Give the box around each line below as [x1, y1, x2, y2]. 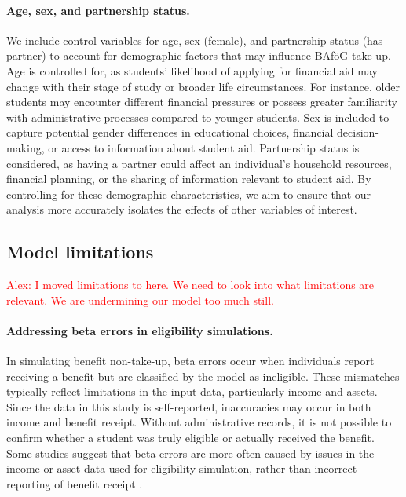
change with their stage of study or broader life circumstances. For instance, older [6, 78, 400, 94]
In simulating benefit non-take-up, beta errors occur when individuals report [6, 353, 375, 369]
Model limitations [6, 239, 154, 264]
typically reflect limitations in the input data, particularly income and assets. [6, 383, 378, 400]
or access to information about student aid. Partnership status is [48, 139, 360, 155]
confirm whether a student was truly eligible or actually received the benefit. [6, 429, 375, 446]
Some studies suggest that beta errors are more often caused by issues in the [6, 444, 375, 461]
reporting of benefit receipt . [6, 475, 143, 492]
